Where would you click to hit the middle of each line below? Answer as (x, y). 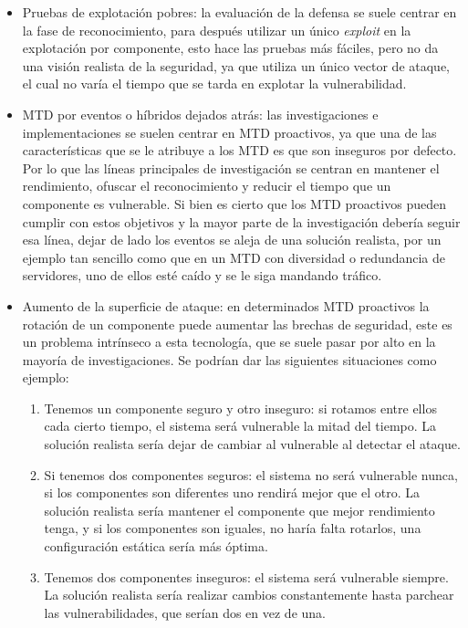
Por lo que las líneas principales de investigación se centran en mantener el (231, 167)
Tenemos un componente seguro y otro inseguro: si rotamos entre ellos (240, 408)
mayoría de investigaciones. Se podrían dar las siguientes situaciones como (229, 359)
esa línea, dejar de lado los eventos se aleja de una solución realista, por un (232, 240)
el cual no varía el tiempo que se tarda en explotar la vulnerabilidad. (214, 84)
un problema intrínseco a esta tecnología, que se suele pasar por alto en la (229, 342)
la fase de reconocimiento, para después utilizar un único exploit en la (217, 30)
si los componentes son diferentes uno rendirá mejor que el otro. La (232, 492)
